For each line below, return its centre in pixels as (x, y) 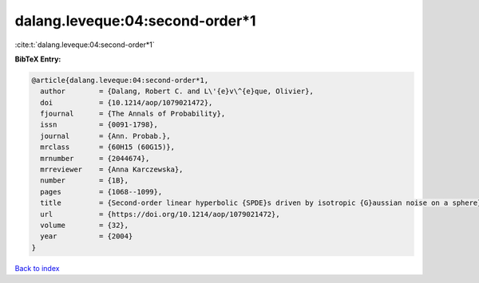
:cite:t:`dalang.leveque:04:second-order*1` (85, 45)
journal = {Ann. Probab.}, (105, 136)
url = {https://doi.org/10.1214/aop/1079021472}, (160, 214)
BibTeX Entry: (38, 59)
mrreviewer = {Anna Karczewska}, (112, 170)
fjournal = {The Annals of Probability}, (133, 114)
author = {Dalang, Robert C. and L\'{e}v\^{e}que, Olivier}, (177, 91)
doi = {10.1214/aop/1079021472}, (127, 102)
